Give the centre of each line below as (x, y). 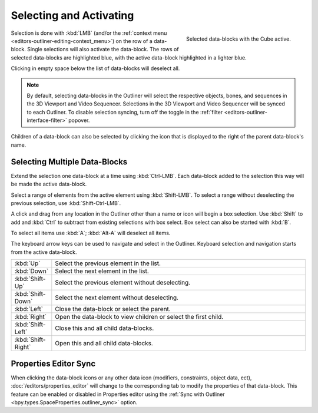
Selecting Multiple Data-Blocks (69, 162)
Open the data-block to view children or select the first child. (139, 317)
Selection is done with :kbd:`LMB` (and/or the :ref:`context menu (89, 33)
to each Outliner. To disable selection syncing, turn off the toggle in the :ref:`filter (125, 112)
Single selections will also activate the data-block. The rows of (103, 49)
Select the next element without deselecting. (117, 298)
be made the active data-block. (49, 184)
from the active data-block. (44, 252)
